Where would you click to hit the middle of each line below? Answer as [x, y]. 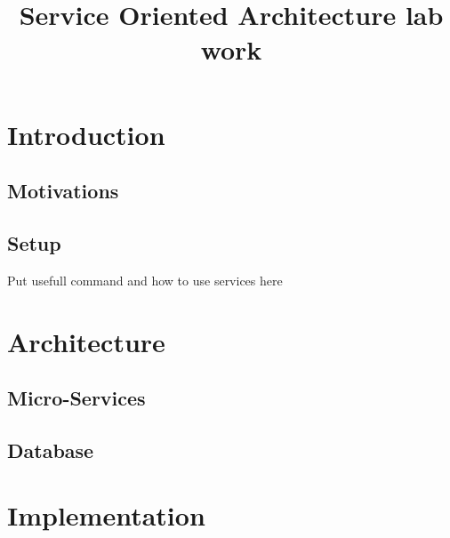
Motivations [63, 191]
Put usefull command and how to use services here [145, 280]
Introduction [86, 134]
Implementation [106, 515]
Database [51, 450]
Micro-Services [76, 398]
